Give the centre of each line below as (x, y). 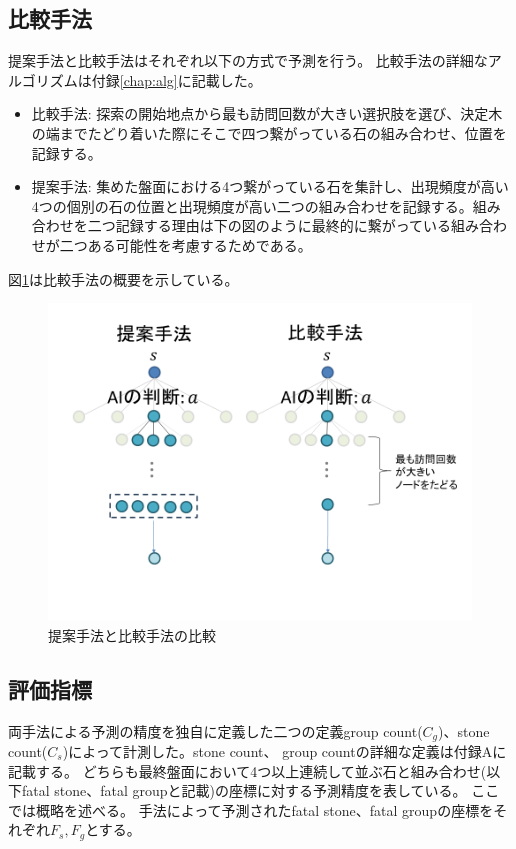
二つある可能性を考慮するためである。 (185, 244)
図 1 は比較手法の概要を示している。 (123, 278)
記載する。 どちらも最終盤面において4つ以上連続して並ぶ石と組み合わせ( (247, 770)
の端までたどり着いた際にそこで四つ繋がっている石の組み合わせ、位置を (269, 132)
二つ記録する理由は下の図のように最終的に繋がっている (269, 225)
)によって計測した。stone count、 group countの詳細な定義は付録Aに (284, 750)
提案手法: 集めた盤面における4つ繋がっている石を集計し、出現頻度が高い (270, 186)
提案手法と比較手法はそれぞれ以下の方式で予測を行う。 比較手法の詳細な (248, 60)
